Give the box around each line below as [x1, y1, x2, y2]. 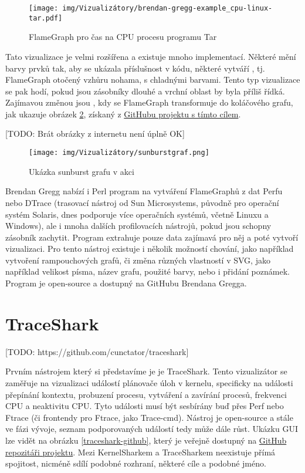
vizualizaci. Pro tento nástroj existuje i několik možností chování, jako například [5, 242, 294, 255]
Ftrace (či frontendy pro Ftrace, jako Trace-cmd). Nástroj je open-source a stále [5, 411, 293, 423]
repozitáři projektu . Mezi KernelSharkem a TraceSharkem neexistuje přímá [5, 445, 276, 458]
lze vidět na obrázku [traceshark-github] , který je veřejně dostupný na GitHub [5, 434, 287, 446]
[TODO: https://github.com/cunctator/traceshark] [5, 345, 189, 357]
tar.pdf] [29, 13, 63, 22]
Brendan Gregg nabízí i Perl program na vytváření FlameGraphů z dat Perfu [5, 185, 283, 197]
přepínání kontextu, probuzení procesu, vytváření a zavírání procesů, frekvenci [5, 388, 287, 400]
